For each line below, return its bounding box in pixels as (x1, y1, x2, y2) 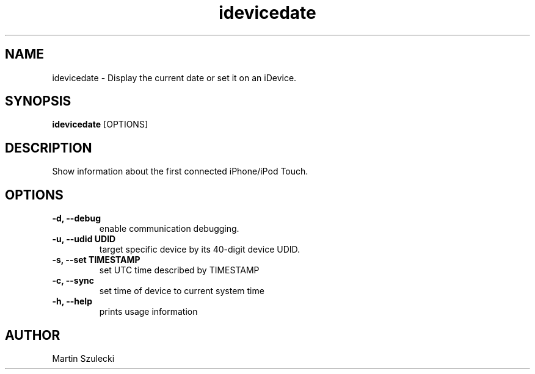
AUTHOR (5, 327, 60, 343)
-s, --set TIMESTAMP (52, 254, 140, 265)
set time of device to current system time (99, 286, 264, 297)
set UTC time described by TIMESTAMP (99, 265, 260, 276)
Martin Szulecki (52, 353, 115, 364)
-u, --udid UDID (52, 234, 116, 245)
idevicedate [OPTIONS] (52, 119, 148, 130)
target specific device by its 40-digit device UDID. (99, 244, 300, 255)
